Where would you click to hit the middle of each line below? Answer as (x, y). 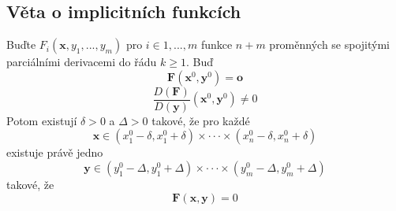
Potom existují (42, 120)
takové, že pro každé (201, 120)
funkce (217, 44)
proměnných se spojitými (329, 44)
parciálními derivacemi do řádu (82, 62)
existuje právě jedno (55, 152)
